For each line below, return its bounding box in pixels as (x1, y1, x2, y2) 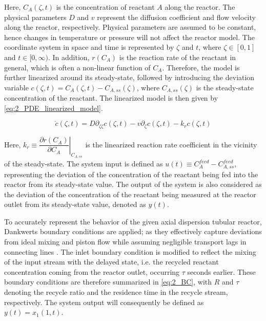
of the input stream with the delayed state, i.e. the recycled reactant (4, 256, 219, 267)
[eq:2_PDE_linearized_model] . (4, 102, 103, 113)
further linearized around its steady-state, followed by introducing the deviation (4, 72, 255, 83)
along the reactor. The (165, 2, 235, 12)
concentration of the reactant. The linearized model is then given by (4, 92, 218, 103)
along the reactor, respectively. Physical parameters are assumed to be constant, (4, 22, 256, 32)
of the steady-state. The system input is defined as (4, 158, 163, 169)
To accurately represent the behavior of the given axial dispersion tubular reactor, (4, 216, 262, 226)
